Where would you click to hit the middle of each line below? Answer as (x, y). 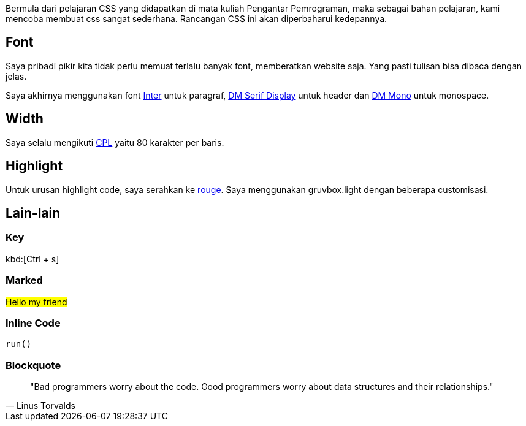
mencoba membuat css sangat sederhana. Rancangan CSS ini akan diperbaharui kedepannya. (196, 19)
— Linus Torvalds (40, 405)
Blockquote (33, 365)
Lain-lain (33, 213)
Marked (24, 280)
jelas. (16, 76)
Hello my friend (36, 302)
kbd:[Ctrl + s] (32, 259)
